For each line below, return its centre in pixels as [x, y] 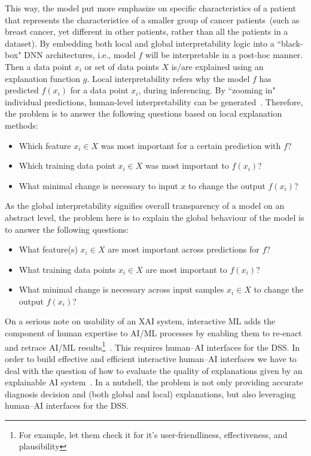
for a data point [99, 90]
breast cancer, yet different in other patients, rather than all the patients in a [147, 31]
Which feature [45, 145]
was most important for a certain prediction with [191, 145]
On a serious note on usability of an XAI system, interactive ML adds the [140, 321]
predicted [22, 90]
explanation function [43, 78]
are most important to [186, 269]
